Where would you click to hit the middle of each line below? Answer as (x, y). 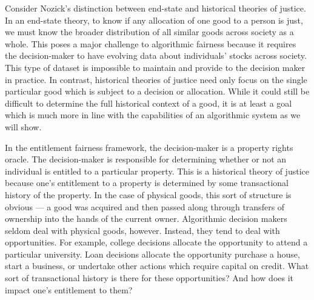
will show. (23, 126)
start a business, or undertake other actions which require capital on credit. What (157, 266)
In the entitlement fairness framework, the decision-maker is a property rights (149, 147)
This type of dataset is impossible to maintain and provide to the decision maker (155, 67)
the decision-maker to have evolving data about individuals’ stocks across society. (156, 55)
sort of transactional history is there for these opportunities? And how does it (149, 278)
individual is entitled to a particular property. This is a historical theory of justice (157, 171)
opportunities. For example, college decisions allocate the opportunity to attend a (156, 242)
